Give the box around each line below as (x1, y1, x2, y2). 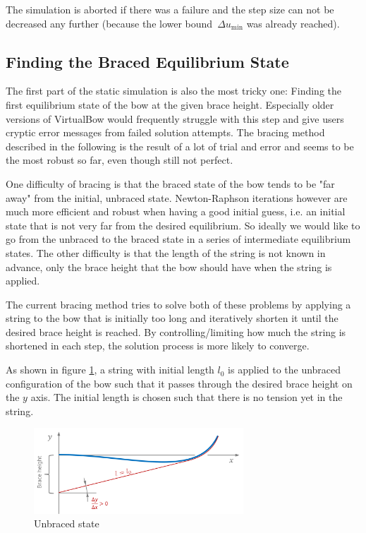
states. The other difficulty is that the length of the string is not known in (6, 245, 326, 260)
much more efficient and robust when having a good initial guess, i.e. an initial (6, 204, 346, 219)
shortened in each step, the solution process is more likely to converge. (6, 338, 310, 353)
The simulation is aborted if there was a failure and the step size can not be (6, 2, 334, 16)
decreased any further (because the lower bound (6, 16, 213, 30)
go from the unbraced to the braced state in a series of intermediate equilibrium (6, 232, 351, 246)
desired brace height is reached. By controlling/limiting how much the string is (6, 324, 346, 339)
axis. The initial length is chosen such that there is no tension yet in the (30, 390, 343, 405)
